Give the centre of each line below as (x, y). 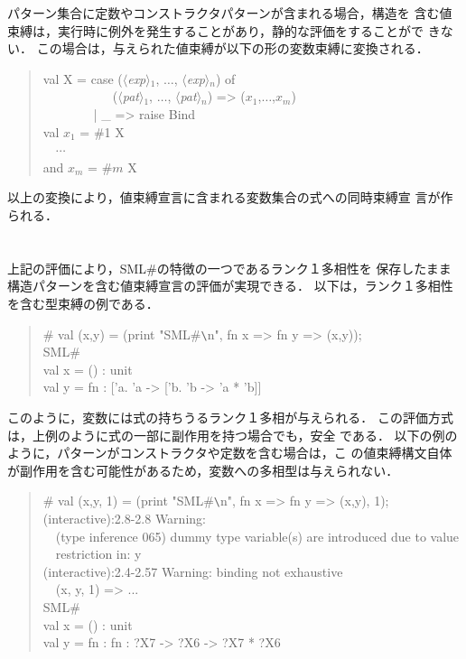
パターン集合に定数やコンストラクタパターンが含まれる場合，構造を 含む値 (230, 13)
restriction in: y (98, 554)
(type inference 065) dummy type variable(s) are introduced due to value (257, 536)
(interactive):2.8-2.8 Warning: (124, 518)
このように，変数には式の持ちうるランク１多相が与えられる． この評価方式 (230, 417)
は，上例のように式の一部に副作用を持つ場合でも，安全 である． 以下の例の (233, 435)
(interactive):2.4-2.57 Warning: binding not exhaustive (193, 571)
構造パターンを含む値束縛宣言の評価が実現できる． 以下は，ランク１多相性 (230, 286)
